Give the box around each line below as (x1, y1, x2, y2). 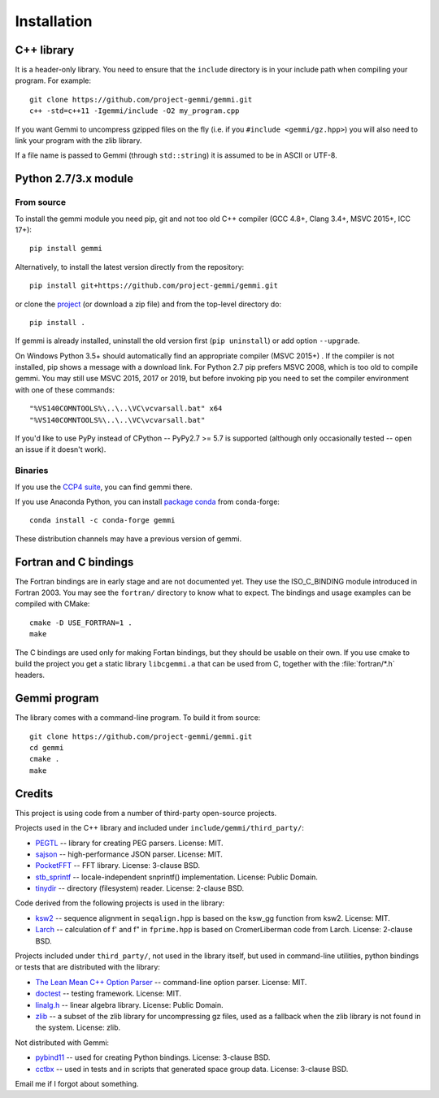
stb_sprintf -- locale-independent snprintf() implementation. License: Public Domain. (35, 872, 319, 882)
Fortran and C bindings (15, 555, 134, 569)
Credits (15, 787, 54, 801)
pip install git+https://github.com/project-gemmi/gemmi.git (29, 281, 278, 290)
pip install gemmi (29, 244, 103, 254)
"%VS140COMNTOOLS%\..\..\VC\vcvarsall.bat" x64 (29, 404, 223, 414)
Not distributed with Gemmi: (15, 1037, 110, 1048)
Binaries (15, 465, 49, 476)
